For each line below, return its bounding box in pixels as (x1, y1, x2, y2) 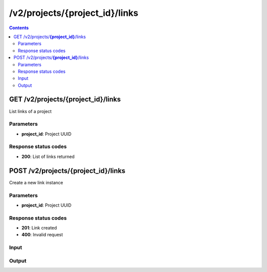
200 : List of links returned (21, 154, 75, 160)
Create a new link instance (9, 179, 64, 185)
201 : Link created (21, 225, 57, 231)
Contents (9, 25, 29, 31)
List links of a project (9, 108, 52, 114)
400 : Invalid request (21, 232, 63, 238)
